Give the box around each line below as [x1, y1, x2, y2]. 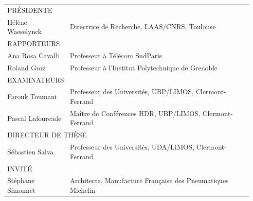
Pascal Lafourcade [7, 113, 61, 123]
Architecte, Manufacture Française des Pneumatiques [70, 175, 229, 185]
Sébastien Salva [7, 146, 54, 156]
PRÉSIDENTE [7, 4, 53, 15]
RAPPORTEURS [7, 38, 60, 49]
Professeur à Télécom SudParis [70, 50, 162, 60]
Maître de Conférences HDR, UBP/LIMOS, [70, 108, 200, 118]
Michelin [70, 185, 95, 195]
